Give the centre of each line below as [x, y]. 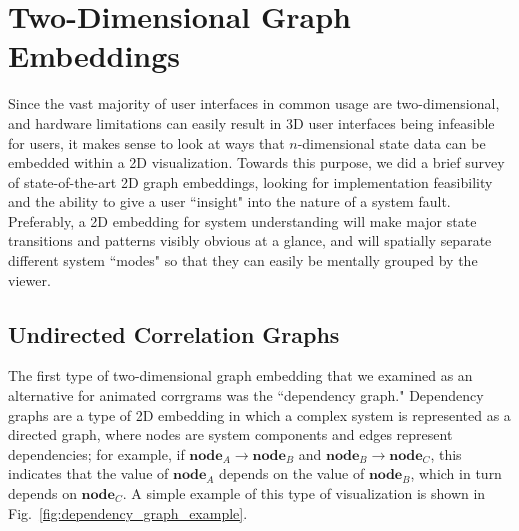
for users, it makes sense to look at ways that [146, 142]
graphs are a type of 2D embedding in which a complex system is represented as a [259, 414]
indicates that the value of [88, 473]
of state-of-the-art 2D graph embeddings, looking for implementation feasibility [250, 181]
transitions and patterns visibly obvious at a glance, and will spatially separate [250, 240]
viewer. [29, 279]
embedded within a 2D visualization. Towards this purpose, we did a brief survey [256, 162]
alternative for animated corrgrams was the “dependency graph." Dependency [246, 395]
